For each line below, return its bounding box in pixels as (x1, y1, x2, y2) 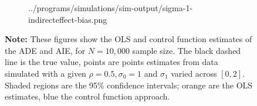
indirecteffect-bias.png (28, 13, 107, 25)
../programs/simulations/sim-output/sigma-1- (28, 2, 193, 13)
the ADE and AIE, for (5, 44, 86, 56)
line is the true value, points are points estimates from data (5, 56, 218, 68)
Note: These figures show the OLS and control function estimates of (5, 33, 252, 45)
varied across (171, 67, 217, 79)
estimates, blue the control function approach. (5, 90, 170, 102)
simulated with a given (5, 67, 86, 79)
